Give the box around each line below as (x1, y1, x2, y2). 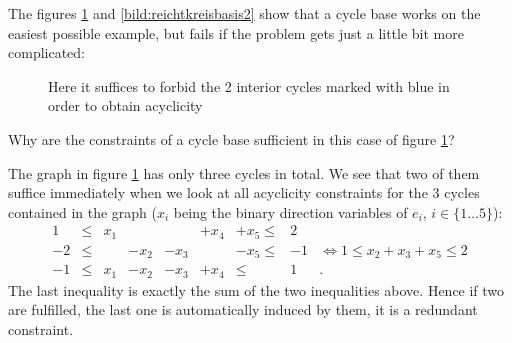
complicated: (8, 42, 85, 63)
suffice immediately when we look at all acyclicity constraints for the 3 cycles (8, 182, 480, 203)
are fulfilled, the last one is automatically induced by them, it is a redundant (8, 299, 478, 320)
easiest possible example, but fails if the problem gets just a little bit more (8, 22, 464, 43)
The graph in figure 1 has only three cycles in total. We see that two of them (8, 162, 480, 183)
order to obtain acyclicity (48, 95, 203, 116)
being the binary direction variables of (173, 201, 408, 222)
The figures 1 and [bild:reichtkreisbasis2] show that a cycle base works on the (8, 3, 481, 23)
